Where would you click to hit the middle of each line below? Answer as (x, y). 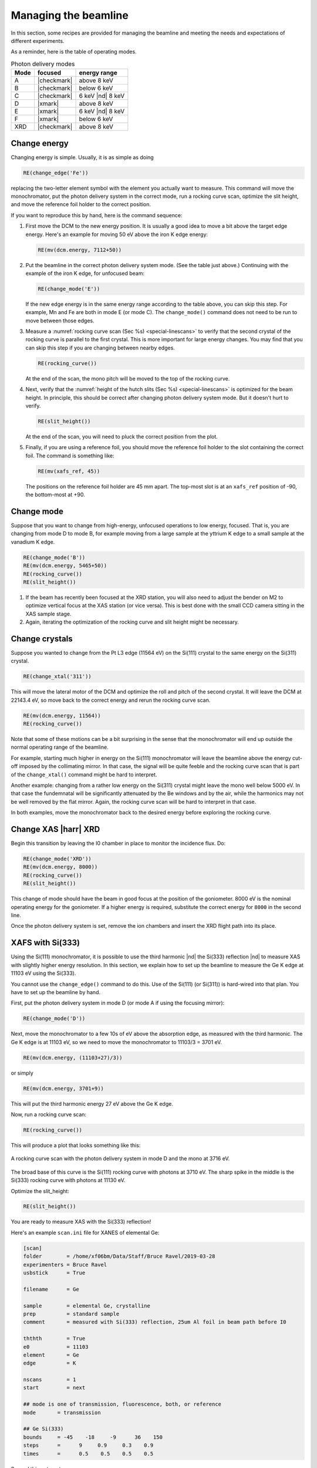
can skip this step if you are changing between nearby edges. (100, 348)
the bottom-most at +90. (55, 495)
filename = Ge (51, 1289)
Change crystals (42, 639)
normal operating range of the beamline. (60, 747)
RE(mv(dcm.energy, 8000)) (60, 867)
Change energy (40, 143)
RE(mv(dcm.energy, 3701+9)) (63, 1088)
